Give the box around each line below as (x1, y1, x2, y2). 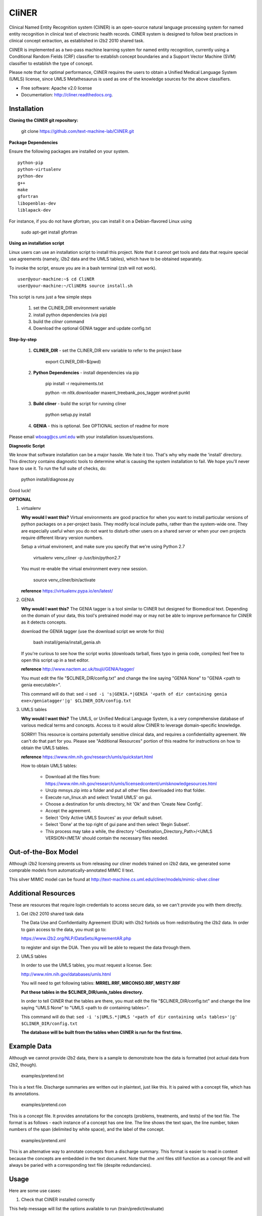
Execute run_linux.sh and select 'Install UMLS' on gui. (45, 794, 153, 800)
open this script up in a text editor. (21, 657, 90, 663)
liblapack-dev (17, 207, 51, 213)
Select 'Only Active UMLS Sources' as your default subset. (45, 815, 163, 821)
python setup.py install (45, 411, 91, 418)
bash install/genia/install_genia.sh (33, 640, 101, 645)
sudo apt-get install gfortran (21, 229, 78, 235)
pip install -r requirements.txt (45, 381, 104, 387)
